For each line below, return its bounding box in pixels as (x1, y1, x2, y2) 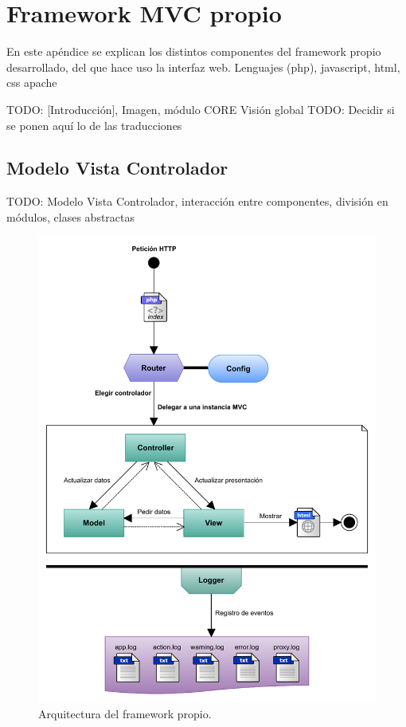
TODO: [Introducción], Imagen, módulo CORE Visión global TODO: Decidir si (6, 100, 395, 117)
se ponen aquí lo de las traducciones (6, 116, 182, 133)
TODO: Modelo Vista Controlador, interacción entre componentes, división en (6, 193, 388, 210)
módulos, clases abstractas (6, 208, 135, 225)
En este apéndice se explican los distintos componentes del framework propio (6, 43, 381, 60)
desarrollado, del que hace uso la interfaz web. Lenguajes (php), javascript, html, (6, 58, 400, 75)
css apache (6, 74, 57, 91)
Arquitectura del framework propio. (38, 705, 212, 722)
